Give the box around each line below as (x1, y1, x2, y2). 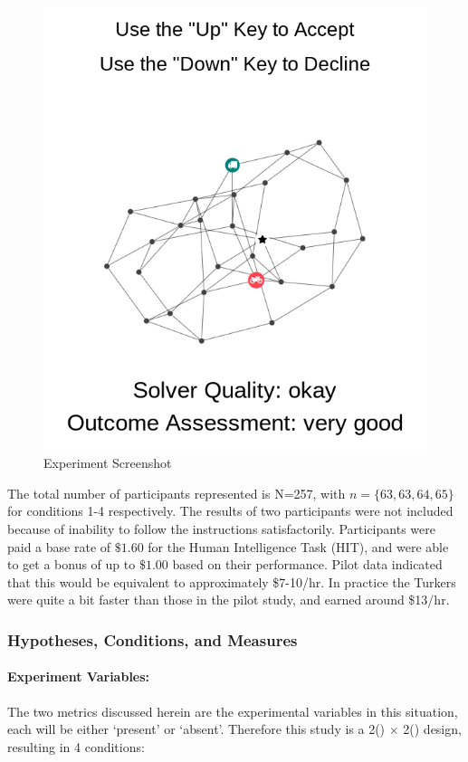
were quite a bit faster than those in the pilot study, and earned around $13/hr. (7, 590, 450, 609)
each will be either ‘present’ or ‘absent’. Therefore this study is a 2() (7, 719, 386, 738)
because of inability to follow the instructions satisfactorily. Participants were (7, 519, 435, 538)
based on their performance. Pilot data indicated (172, 555, 443, 574)
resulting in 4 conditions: (7, 737, 145, 756)
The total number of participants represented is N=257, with (7, 483, 346, 502)
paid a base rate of (7, 537, 111, 556)
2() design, (403, 719, 462, 738)
